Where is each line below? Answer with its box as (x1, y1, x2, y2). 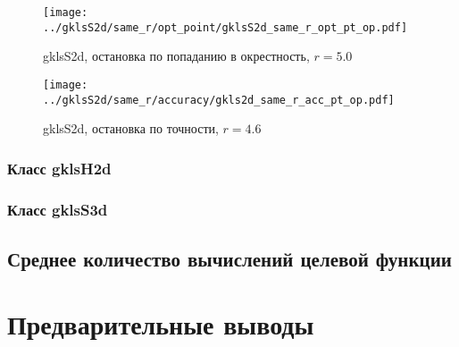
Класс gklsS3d (7, 198, 108, 220)
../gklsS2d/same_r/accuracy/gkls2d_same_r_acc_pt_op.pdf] (43, 93, 395, 106)
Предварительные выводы (7, 306, 314, 343)
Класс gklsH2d (7, 157, 112, 179)
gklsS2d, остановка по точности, (43, 119, 219, 138)
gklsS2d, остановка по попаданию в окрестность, (43, 47, 310, 65)
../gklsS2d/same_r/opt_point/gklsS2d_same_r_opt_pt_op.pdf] (43, 21, 408, 34)
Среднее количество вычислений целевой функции (7, 244, 452, 272)
